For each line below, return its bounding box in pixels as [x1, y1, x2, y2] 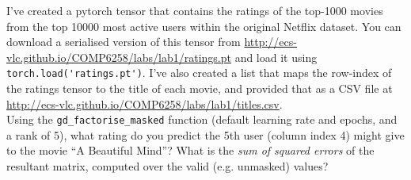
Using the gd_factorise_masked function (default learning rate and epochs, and [6, 111, 398, 128]
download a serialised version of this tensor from [6, 33, 241, 50]
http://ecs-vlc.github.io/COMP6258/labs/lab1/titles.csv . [6, 95, 283, 112]
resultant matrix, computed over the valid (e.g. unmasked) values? [6, 158, 329, 174]
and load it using [234, 48, 318, 65]
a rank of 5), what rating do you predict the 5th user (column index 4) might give [6, 126, 405, 143]
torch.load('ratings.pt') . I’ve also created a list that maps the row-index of [6, 64, 392, 81]
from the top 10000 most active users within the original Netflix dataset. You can [6, 17, 401, 34]
